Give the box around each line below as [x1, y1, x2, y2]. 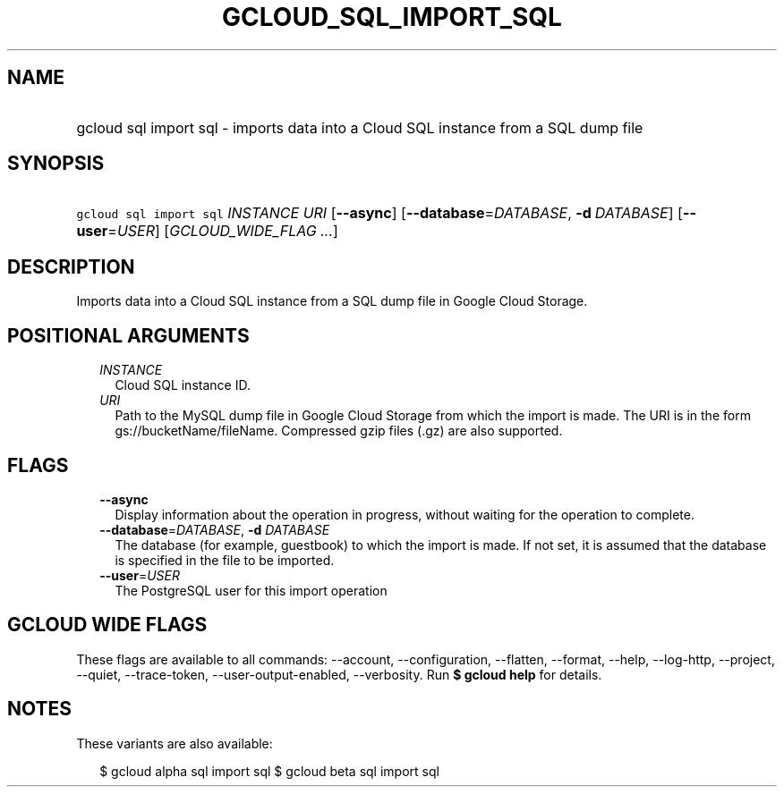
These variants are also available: [76, 735, 273, 751]
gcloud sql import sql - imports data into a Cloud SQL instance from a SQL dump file [76, 118, 643, 137]
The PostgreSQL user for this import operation [115, 582, 388, 598]
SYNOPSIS [7, 152, 105, 175]
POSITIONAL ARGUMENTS [7, 324, 250, 347]
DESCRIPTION [7, 255, 135, 278]
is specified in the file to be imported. [115, 552, 335, 568]
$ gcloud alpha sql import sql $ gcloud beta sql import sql [99, 763, 439, 779]
